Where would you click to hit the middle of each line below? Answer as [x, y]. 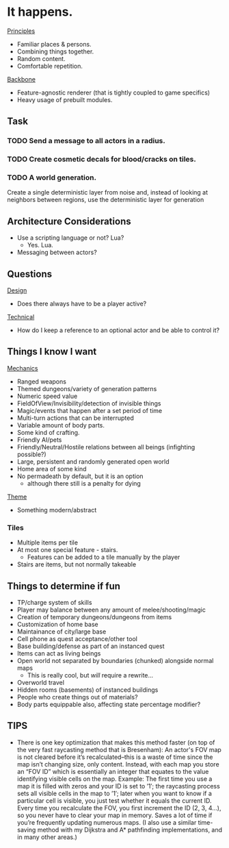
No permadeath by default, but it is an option [80, 476]
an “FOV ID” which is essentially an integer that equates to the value [113, 771]
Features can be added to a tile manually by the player [104, 557]
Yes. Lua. [40, 245]
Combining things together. [55, 51]
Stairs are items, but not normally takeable [77, 564]
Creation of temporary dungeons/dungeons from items [94, 617]
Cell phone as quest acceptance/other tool [77, 639]
